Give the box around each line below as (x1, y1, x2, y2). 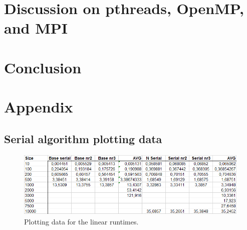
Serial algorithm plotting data (4, 131, 162, 146)
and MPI (4, 18, 68, 38)
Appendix (4, 96, 73, 117)
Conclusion (4, 57, 82, 77)
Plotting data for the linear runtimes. (24, 216, 139, 227)
